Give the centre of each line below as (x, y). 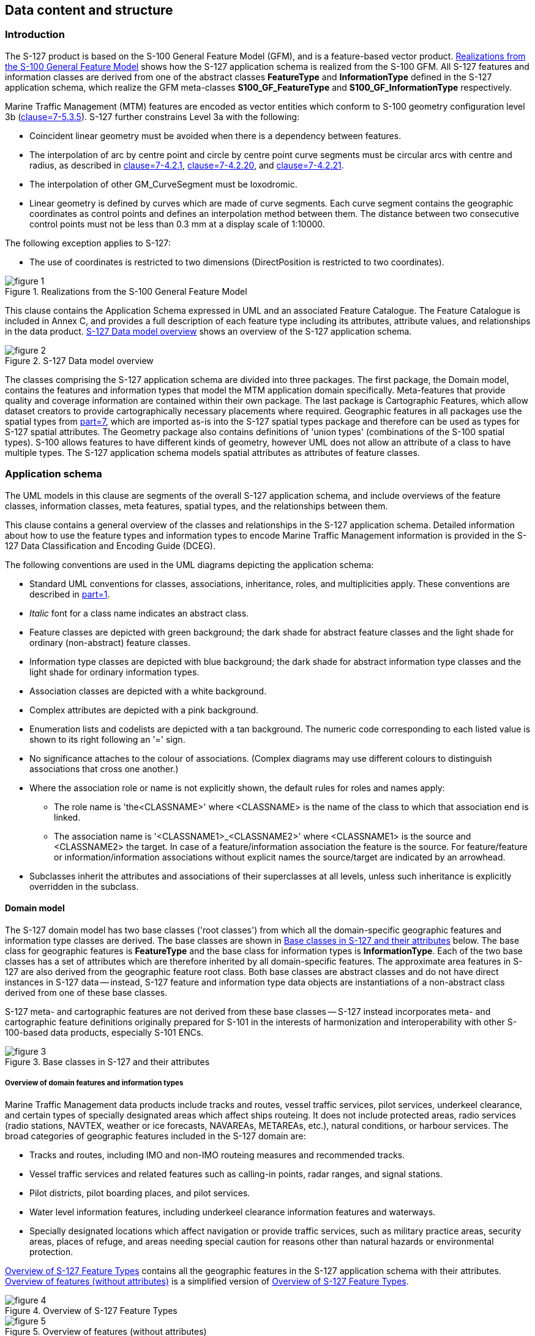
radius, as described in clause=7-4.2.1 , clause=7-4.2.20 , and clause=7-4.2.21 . (187, 165)
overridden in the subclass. (84, 886)
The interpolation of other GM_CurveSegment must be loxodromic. (163, 184)
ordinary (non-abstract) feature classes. (110, 642)
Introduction (35, 35)
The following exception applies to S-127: (88, 243)
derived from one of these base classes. (86, 992)
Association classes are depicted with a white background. (148, 691)
